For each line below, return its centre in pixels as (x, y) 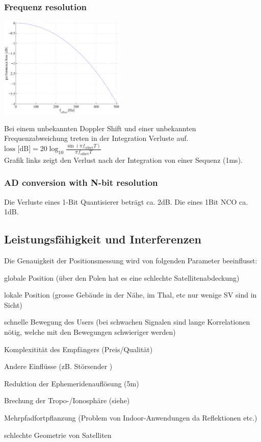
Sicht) (13, 304)
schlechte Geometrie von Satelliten (58, 435)
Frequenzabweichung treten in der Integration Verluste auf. (96, 138)
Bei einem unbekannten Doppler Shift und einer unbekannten (100, 128)
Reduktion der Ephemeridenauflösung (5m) (72, 383)
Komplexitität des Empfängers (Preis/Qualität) (79, 349)
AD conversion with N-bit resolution (81, 182)
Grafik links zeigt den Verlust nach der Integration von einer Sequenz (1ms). (123, 159)
